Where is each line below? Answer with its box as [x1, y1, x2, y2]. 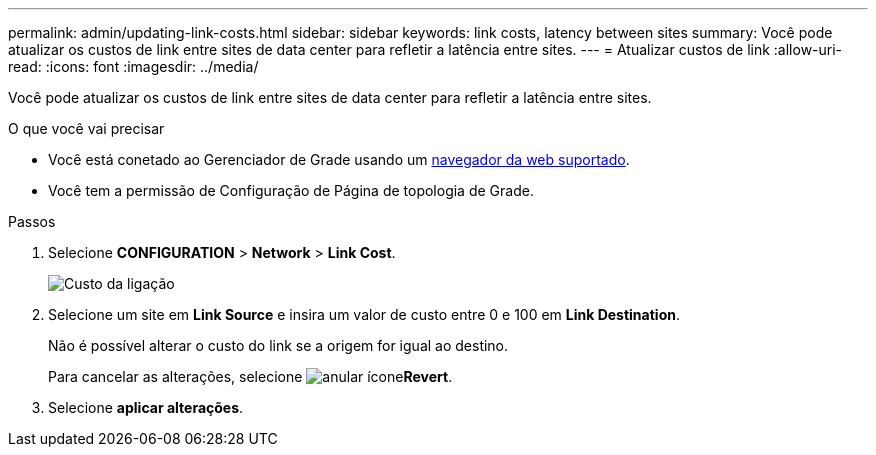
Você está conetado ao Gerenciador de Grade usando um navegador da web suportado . [48, 151, 630, 168]
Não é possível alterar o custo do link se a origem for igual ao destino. [48, 337, 509, 354]
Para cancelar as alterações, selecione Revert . [48, 368, 453, 385]
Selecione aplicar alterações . [48, 399, 244, 416]
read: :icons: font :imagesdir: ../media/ [8, 58, 259, 75]
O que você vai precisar [8, 120, 165, 137]
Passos [8, 213, 56, 230]
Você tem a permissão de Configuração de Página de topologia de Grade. [48, 182, 534, 199]
